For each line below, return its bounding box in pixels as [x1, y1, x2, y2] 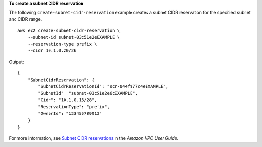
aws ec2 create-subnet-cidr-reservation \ [17, 28, 120, 33]
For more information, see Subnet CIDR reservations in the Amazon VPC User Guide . [9, 135, 179, 141]
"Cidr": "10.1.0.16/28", [38, 97, 97, 103]
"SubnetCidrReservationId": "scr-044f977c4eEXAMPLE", [38, 83, 169, 89]
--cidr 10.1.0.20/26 [27, 48, 77, 53]
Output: [9, 59, 24, 65]
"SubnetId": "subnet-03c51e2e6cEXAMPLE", [38, 90, 138, 96]
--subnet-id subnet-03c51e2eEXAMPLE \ [27, 34, 120, 40]
